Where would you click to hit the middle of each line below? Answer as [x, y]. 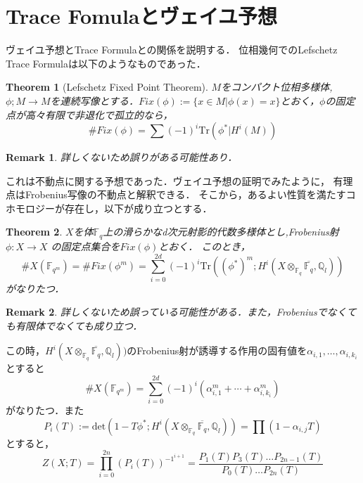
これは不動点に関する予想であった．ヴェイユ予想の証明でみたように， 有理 [179, 180]
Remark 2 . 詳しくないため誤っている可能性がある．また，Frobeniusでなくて [181, 312]
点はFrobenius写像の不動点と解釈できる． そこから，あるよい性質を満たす [176, 194]
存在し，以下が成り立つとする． [138, 208]
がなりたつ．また [45, 410]
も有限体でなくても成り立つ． [74, 325]
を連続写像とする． [95, 100]
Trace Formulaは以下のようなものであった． [106, 63]
